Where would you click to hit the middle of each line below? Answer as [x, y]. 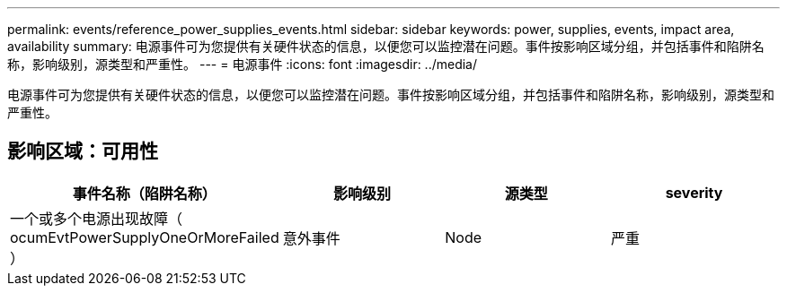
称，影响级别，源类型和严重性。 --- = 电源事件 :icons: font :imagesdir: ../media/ [243, 64]
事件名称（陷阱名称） [144, 193]
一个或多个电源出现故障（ [97, 218]
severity [694, 192]
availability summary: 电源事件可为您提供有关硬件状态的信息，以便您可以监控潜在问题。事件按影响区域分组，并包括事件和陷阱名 [386, 46]
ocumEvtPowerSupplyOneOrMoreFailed [145, 237]
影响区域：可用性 [83, 151]
